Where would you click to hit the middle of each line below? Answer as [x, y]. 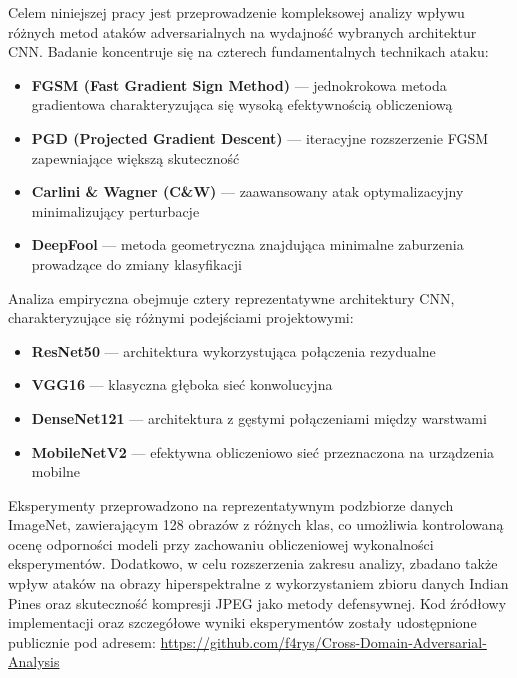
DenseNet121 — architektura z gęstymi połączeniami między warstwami [259, 417]
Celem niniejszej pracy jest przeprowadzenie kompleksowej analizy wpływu [236, 12]
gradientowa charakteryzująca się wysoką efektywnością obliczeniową [242, 104]
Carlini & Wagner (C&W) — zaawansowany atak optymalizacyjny [247, 191]
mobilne [56, 471]
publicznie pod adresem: [82, 641]
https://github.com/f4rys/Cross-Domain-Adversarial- [323, 641]
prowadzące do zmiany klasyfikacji [136, 263]
